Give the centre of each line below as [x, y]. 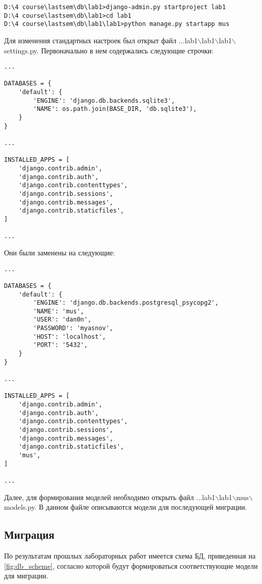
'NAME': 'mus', [59, 311]
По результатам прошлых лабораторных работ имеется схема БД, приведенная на [130, 555]
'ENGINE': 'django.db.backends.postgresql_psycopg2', [126, 303]
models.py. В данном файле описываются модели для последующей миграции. [126, 507]
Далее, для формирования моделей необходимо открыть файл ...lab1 [110, 497]
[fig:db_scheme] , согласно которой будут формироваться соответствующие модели [131, 565]
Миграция [29, 534]
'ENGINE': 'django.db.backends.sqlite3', [104, 100]
